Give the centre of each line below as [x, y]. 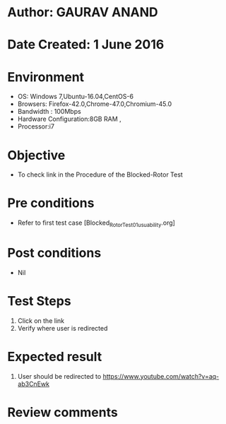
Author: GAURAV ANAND [83, 12]
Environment [46, 77]
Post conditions [54, 253]
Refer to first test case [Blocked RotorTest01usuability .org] [96, 223]
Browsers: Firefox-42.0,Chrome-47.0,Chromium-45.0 [95, 104]
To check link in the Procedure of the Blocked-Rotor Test [100, 175]
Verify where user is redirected [63, 328]
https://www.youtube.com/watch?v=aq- [161, 376]
